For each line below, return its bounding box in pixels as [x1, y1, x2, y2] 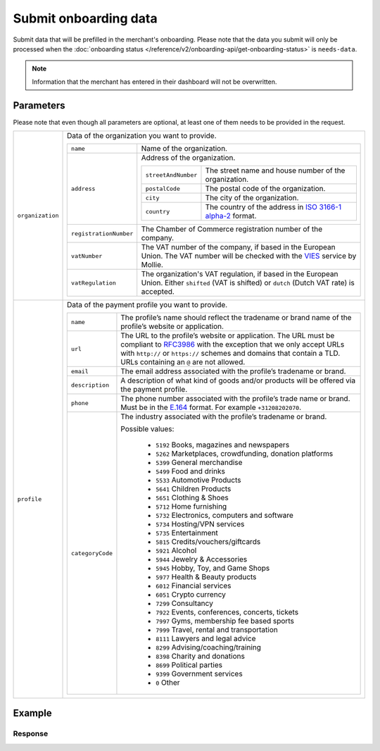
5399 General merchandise [156, 458, 243, 468]
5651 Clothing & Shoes [156, 493, 229, 503]
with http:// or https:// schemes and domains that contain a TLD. [120, 349, 341, 359]
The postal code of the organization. [205, 184, 326, 194]
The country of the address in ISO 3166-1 [205, 202, 341, 212]
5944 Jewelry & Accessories [156, 554, 248, 564]
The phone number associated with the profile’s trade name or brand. [120, 394, 351, 404]
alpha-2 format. [205, 211, 257, 221]
